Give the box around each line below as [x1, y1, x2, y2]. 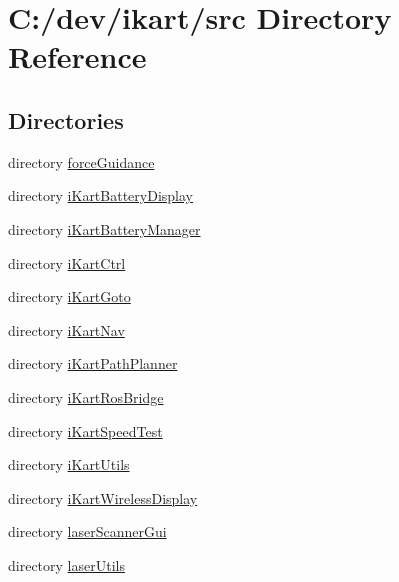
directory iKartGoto [8, 286, 131, 307]
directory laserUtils [8, 554, 125, 575]
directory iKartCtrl [8, 252, 126, 273]
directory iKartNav [8, 319, 125, 340]
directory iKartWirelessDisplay [8, 487, 198, 508]
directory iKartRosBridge [8, 386, 164, 407]
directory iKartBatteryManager [8, 218, 201, 239]
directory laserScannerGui [8, 521, 167, 542]
